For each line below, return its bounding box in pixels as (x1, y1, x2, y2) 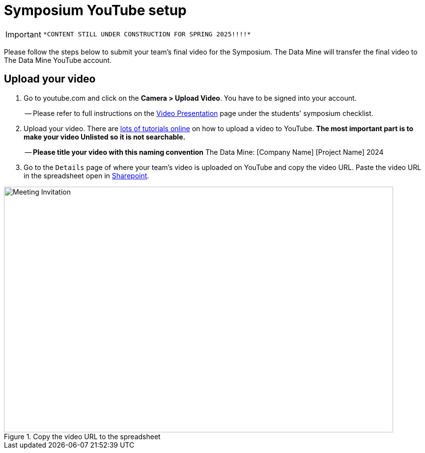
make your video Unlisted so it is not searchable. (24, 132, 186, 141)
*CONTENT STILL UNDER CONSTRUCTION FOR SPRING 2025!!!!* (43, 30, 251, 38)
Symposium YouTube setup (4, 2, 187, 19)
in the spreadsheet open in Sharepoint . (24, 171, 149, 180)
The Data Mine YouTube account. (4, 56, 112, 64)
